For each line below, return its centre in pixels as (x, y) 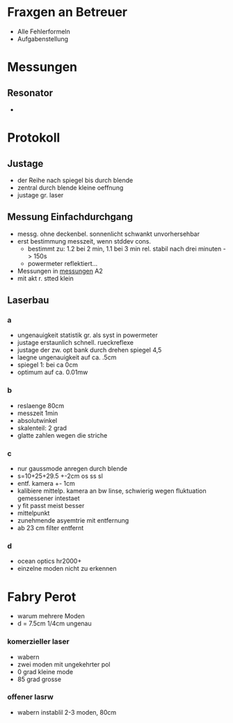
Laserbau (28, 300)
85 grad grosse (39, 679)
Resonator (30, 92)
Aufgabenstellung (42, 38)
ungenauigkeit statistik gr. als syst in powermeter (87, 335)
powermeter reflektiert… (63, 263)
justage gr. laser (40, 195)
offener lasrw (31, 697)
